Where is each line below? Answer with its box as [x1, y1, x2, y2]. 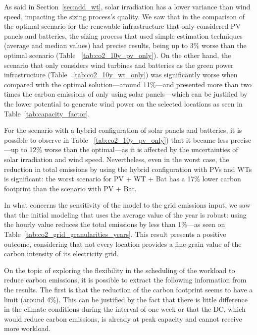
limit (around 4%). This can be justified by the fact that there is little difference [4, 294, 248, 304]
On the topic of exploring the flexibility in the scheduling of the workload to [4, 265, 235, 275]
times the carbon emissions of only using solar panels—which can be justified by [4, 89, 248, 99]
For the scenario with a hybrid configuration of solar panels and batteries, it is [4, 125, 242, 135]
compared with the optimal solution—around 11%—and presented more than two [4, 79, 252, 89]
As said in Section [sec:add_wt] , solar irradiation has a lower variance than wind [4, 1, 251, 11]
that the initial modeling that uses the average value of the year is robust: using [4, 209, 247, 220]
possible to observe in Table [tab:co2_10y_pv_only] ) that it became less [4, 134, 229, 145]
